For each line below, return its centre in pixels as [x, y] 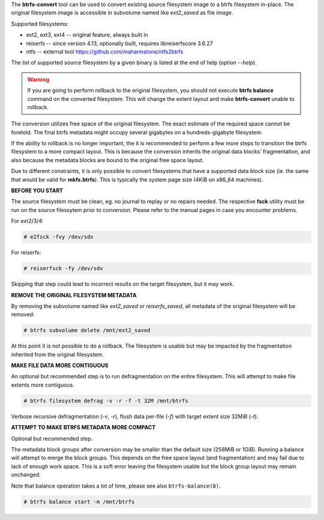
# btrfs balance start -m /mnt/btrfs [79, 502]
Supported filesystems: [40, 23]
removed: [23, 315]
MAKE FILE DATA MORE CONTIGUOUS [60, 366]
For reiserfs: [26, 253]
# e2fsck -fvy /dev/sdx [59, 237]
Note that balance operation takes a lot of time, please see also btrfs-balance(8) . [116, 486]
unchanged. [26, 475]
